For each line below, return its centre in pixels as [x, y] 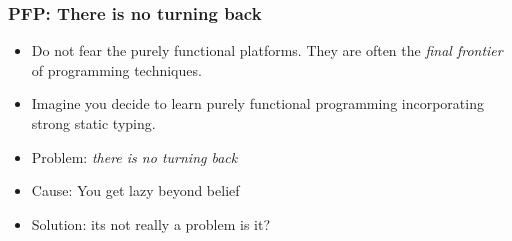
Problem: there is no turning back [134, 156]
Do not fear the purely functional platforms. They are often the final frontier [267, 50]
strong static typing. [93, 123]
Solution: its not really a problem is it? [151, 223]
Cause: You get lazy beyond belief [135, 190]
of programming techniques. [116, 69]
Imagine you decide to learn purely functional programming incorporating [257, 103]
